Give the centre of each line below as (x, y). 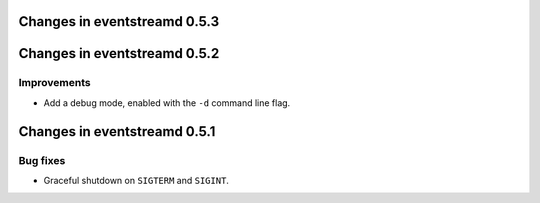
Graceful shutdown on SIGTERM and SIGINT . (136, 180)
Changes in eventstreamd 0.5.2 (119, 53)
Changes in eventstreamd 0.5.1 (117, 131)
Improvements (54, 83)
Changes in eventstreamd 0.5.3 (119, 21)
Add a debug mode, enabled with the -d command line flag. (167, 102)
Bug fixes (42, 160)
